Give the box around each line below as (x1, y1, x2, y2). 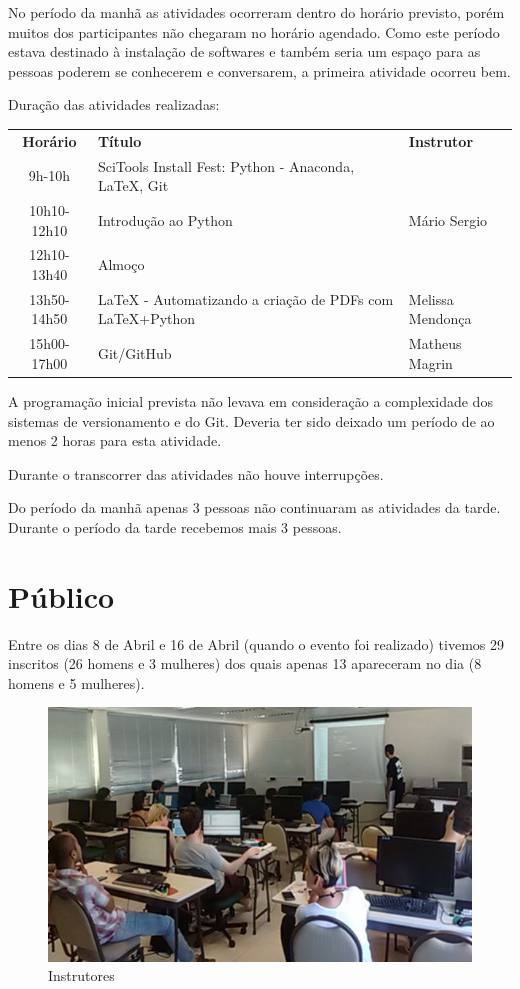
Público (8, 575, 115, 616)
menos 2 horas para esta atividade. (8, 430, 222, 451)
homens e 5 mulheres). (8, 672, 145, 693)
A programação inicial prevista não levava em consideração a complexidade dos (8, 391, 493, 411)
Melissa (408, 288, 454, 309)
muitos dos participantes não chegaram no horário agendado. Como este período (8, 21, 500, 42)
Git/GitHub (97, 343, 172, 364)
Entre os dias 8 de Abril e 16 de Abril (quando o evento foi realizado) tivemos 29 (8, 633, 505, 654)
